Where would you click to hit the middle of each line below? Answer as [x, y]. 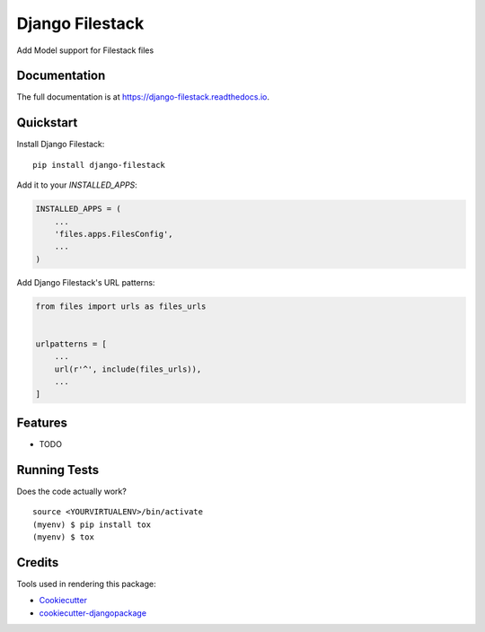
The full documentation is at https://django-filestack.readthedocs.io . [143, 97]
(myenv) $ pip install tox [92, 524]
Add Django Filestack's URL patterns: [86, 282]
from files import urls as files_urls [121, 306]
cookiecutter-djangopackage [93, 613]
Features [42, 422]
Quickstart [47, 123]
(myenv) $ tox [63, 537]
